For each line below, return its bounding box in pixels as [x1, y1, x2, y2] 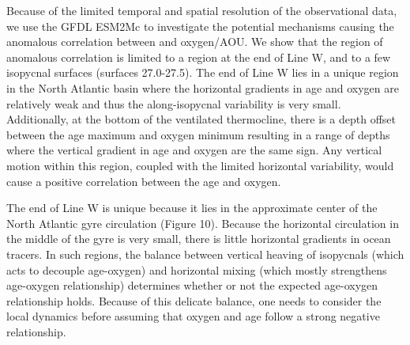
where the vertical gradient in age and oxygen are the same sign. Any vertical [6, 142, 382, 158]
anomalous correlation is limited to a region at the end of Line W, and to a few [6, 48, 391, 65]
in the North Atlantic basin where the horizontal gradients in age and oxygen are [6, 79, 399, 96]
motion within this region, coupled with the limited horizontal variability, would [6, 157, 394, 173]
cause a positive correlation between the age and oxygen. [6, 172, 281, 189]
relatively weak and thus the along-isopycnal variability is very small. [6, 95, 341, 112]
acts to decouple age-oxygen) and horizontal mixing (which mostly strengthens [6, 261, 387, 278]
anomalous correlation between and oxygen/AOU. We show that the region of [6, 33, 383, 50]
